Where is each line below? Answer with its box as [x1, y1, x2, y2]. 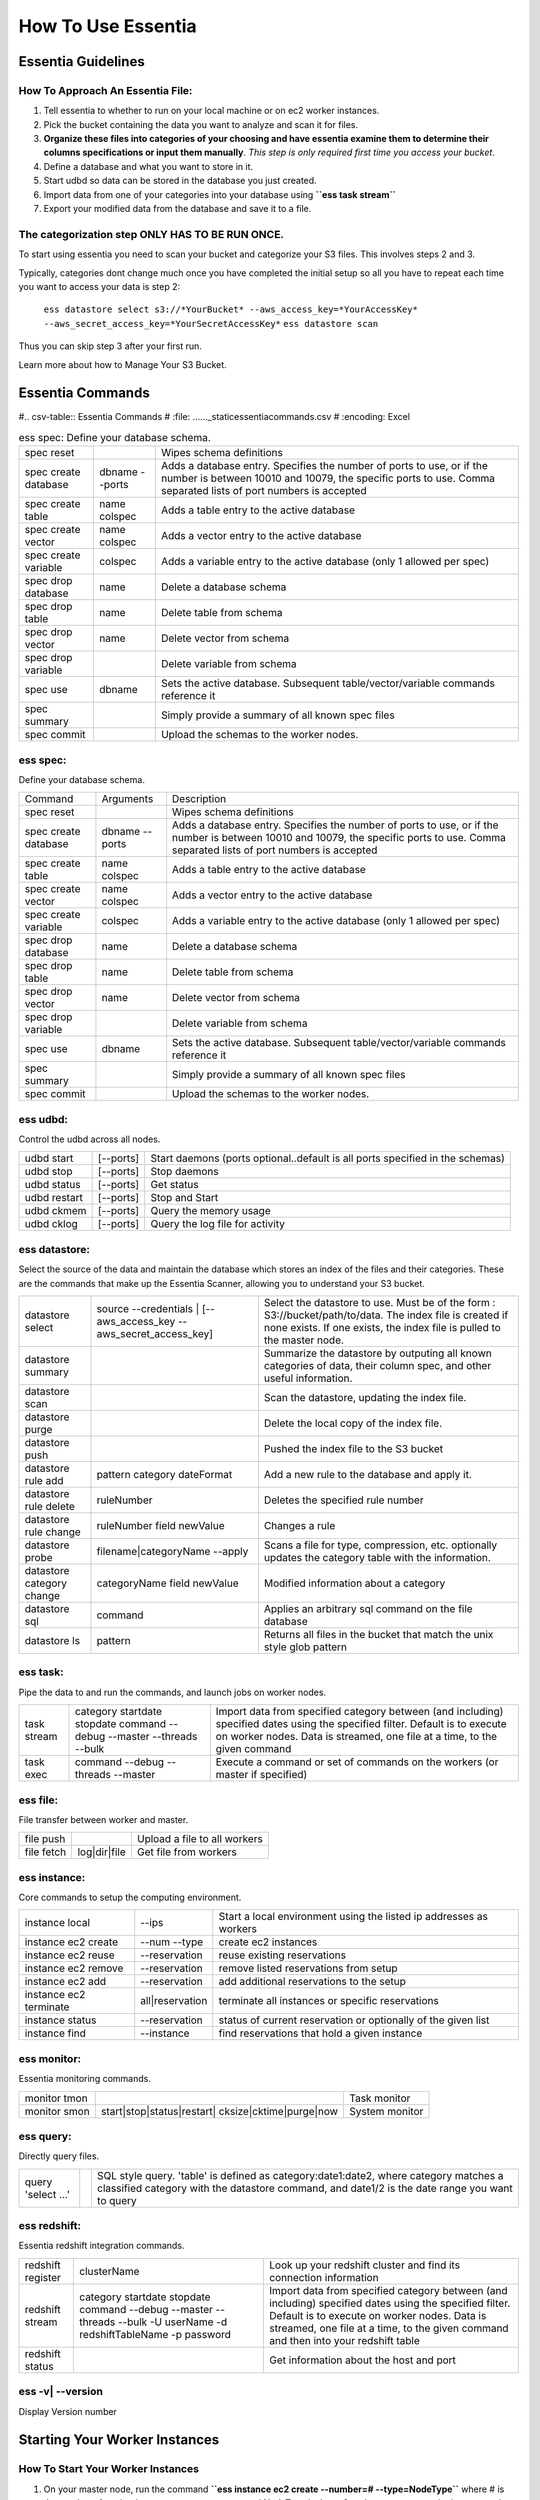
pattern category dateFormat [96, 1468, 233, 1482]
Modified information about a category [263, 1576, 446, 1590]
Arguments [101, 792, 154, 806]
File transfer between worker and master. [18, 1813, 189, 1825]
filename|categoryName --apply [96, 1545, 249, 1559]
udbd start [24, 1151, 74, 1165]
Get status [150, 1178, 199, 1192]
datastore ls [24, 1634, 80, 1648]
